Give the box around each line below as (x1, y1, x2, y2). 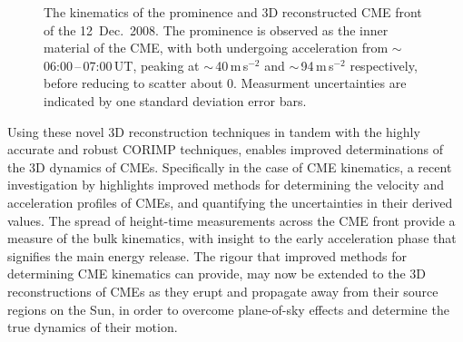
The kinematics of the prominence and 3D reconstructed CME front (44, 3, 422, 21)
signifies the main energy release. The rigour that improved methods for (7, 246, 407, 265)
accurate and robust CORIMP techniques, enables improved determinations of (7, 140, 443, 159)
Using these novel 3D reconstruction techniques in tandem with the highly (7, 122, 420, 141)
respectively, (350, 55, 418, 74)
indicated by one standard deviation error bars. (44, 91, 307, 110)
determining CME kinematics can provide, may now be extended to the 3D (7, 264, 426, 283)
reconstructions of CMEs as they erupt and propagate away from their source (7, 281, 438, 300)
